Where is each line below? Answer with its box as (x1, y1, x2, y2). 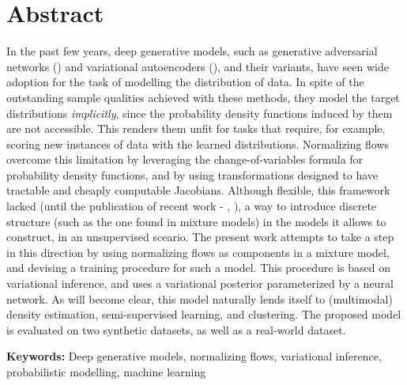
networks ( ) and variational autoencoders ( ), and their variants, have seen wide (6, 58, 389, 74)
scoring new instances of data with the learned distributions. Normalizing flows (6, 135, 390, 152)
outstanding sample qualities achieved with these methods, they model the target (6, 89, 400, 105)
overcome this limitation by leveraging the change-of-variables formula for (6, 151, 364, 168)
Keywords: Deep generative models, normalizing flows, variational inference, (6, 348, 382, 364)
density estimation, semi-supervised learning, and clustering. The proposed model (6, 306, 401, 323)
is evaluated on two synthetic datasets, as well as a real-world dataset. (6, 321, 346, 338)
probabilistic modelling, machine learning (6, 364, 206, 379)
